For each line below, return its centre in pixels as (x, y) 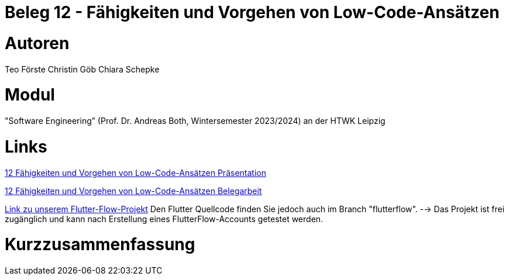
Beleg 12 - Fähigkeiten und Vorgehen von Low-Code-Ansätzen (252, 12)
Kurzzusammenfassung (100, 245)
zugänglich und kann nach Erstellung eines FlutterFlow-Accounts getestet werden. (164, 219)
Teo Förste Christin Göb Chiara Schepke (82, 69)
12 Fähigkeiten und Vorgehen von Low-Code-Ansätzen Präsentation (135, 172)
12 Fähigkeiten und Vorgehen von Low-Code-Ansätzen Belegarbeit (133, 191)
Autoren (37, 43)
